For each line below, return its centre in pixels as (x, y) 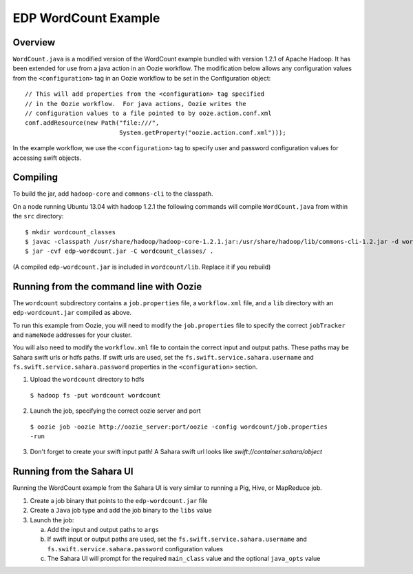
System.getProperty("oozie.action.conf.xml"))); (203, 132)
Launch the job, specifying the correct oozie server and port (115, 411)
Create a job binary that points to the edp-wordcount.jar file (119, 500)
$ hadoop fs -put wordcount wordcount (95, 395)
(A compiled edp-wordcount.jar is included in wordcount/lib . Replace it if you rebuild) (142, 267)
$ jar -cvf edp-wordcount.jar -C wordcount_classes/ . (119, 251)
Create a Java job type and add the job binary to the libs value (121, 511)
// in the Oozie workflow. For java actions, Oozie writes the (136, 104)
